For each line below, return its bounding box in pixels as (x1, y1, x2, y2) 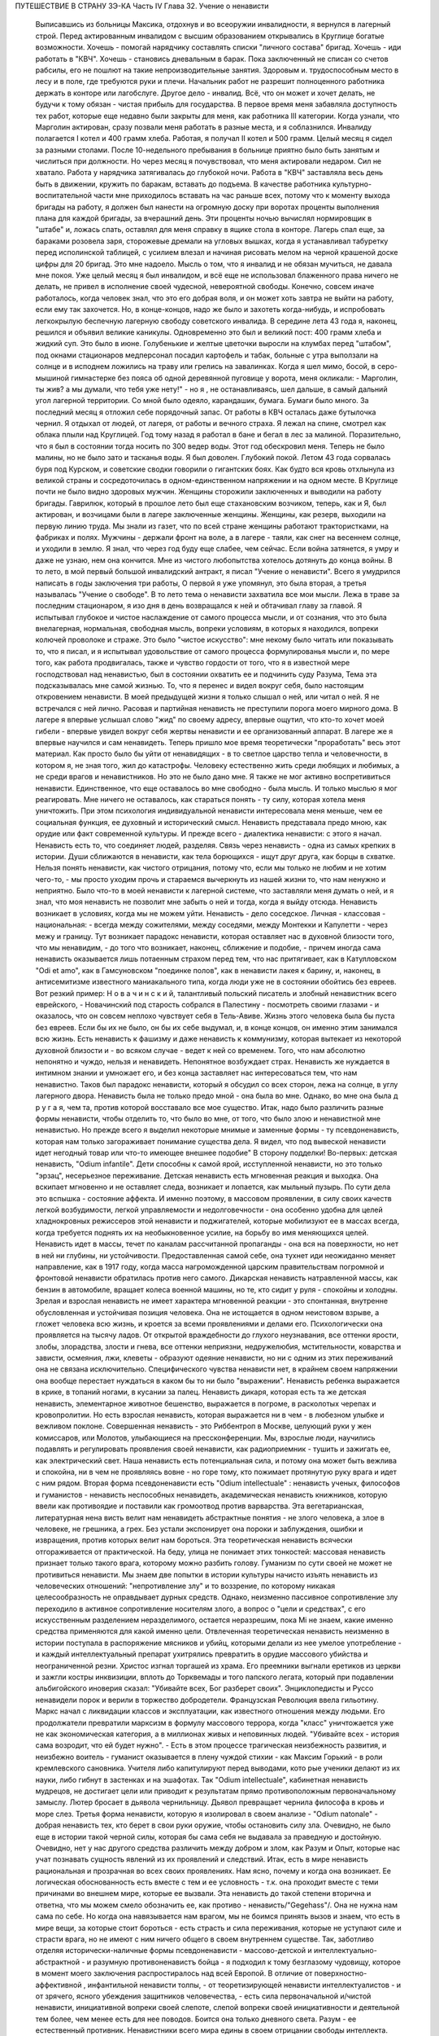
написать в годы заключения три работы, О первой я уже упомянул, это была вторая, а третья (35, 578, 367, 588)
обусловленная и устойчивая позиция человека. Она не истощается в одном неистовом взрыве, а (35, 1307, 380, 1317)
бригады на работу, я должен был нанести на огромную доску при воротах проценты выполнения (35, 202, 380, 212)
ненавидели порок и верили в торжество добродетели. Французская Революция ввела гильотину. (35, 1695, 380, 1705)
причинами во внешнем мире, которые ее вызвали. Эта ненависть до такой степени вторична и (35, 1889, 372, 1898)
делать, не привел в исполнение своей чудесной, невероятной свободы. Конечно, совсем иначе (35, 282, 375, 292)
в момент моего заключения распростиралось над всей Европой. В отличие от (35, 1968, 313, 1978)
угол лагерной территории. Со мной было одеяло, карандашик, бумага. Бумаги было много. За (35, 396, 369, 406)
